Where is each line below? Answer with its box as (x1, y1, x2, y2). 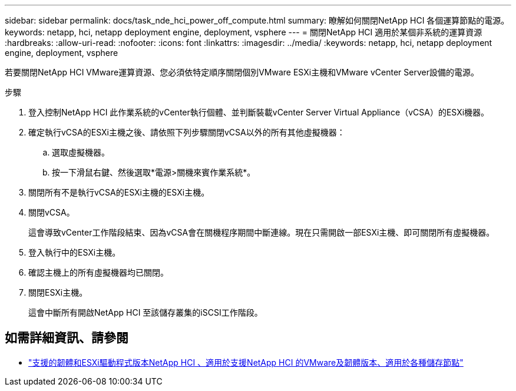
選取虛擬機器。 (52, 147, 110, 157)
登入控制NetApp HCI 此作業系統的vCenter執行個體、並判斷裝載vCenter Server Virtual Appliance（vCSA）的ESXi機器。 (28, 107, 489, 117)
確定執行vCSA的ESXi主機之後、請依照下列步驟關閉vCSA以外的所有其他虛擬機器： (28, 127, 345, 137)
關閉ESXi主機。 (28, 287, 88, 297)
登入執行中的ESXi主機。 (28, 247, 121, 257)
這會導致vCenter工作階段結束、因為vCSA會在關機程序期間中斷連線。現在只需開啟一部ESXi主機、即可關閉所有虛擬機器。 (28, 227, 495, 237)
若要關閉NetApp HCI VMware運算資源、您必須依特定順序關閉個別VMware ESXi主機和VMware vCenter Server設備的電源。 (5, 67, 479, 77)
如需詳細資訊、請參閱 (5, 330, 128, 346)
